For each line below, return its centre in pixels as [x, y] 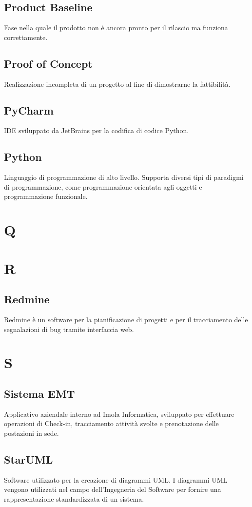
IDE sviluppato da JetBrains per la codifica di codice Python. [97, 130]
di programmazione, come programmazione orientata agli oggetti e [103, 186]
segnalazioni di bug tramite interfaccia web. [69, 329]
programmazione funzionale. [46, 196]
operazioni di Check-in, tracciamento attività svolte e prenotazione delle [111, 423]
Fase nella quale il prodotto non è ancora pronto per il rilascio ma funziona [116, 28]
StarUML [29, 459]
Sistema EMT [39, 393]
